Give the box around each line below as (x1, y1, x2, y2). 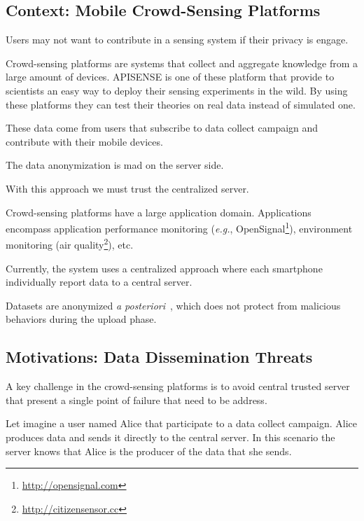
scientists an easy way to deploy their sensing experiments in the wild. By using (6, 83, 348, 97)
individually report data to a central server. (6, 275, 192, 289)
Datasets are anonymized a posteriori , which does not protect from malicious (6, 298, 341, 312)
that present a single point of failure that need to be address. (6, 392, 267, 407)
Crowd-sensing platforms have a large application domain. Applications (6, 204, 311, 219)
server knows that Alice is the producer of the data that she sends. (6, 443, 292, 458)
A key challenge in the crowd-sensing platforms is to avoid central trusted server (6, 379, 350, 394)
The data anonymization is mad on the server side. (6, 158, 224, 172)
